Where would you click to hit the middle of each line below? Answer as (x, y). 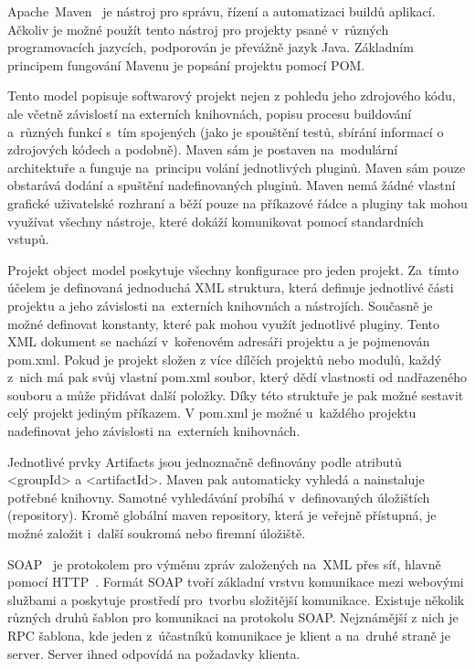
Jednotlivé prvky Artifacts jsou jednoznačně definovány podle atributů (205, 461)
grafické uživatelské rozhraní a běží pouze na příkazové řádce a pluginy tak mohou (237, 202)
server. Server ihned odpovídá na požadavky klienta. (154, 653)
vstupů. (28, 239)
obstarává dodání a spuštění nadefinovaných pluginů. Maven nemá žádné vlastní (232, 185)
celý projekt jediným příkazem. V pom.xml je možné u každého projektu (212, 413)
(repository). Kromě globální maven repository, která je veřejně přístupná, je (222, 515)
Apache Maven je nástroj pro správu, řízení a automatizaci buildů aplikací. (222, 11)
